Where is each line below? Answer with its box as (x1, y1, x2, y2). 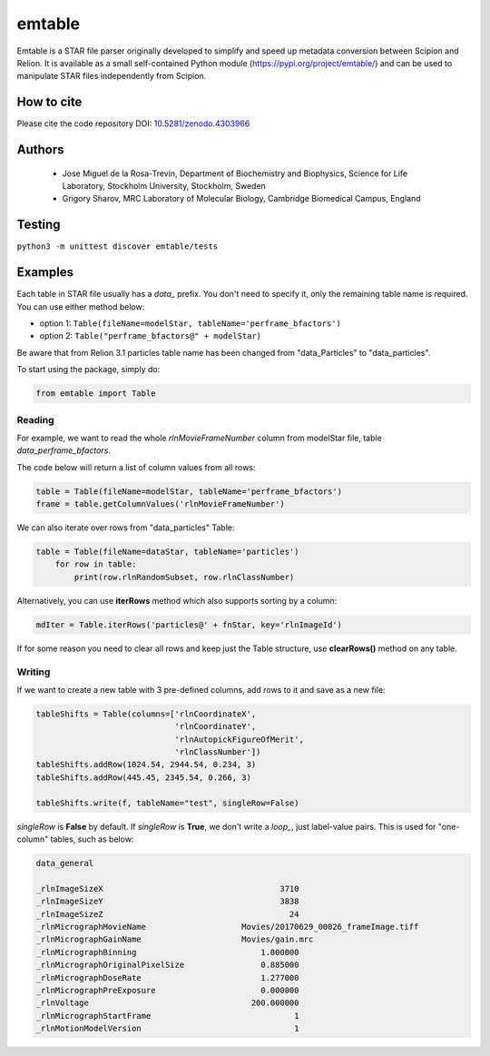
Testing (16, 217, 61, 232)
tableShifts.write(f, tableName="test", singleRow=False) (35, 797, 299, 808)
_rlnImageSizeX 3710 (35, 883, 299, 893)
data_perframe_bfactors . (16, 445, 111, 456)
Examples (16, 264, 74, 281)
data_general (35, 858, 94, 868)
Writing (16, 666, 51, 678)
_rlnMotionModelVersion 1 (35, 1023, 299, 1034)
